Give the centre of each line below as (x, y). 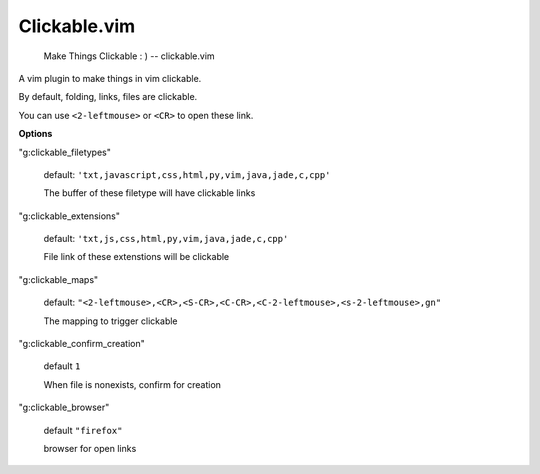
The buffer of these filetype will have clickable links (149, 193)
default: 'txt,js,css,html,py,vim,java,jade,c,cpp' (166, 239)
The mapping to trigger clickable (111, 321)
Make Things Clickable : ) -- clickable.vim (129, 56)
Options (35, 134)
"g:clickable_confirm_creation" (81, 344)
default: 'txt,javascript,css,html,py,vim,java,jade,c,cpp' (187, 174)
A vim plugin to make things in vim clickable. (110, 78)
